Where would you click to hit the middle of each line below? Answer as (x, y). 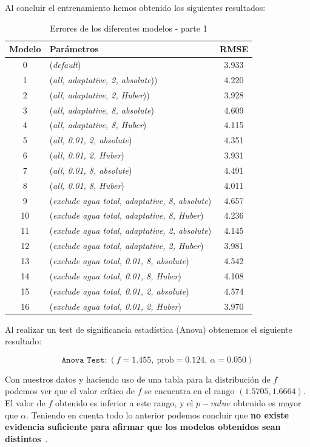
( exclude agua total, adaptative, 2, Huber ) (126, 246)
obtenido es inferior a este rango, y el (124, 403)
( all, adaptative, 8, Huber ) (98, 125)
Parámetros (74, 49)
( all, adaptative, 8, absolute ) (102, 110)
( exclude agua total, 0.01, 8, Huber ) (115, 275)
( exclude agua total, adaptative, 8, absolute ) (130, 200)
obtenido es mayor (267, 403)
